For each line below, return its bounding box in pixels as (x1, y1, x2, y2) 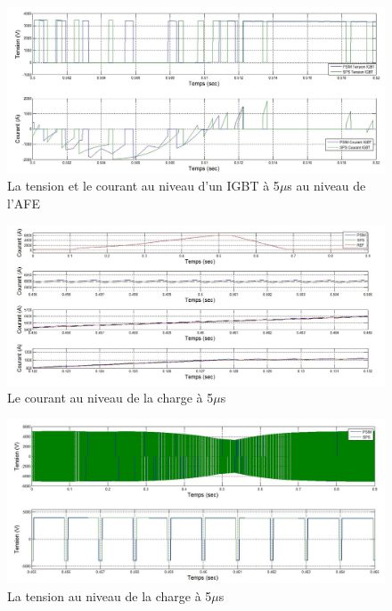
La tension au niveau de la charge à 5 (7, 587, 212, 606)
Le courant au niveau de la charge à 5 (7, 388, 214, 407)
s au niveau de (287, 176, 366, 195)
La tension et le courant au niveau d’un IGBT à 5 (7, 176, 280, 195)
